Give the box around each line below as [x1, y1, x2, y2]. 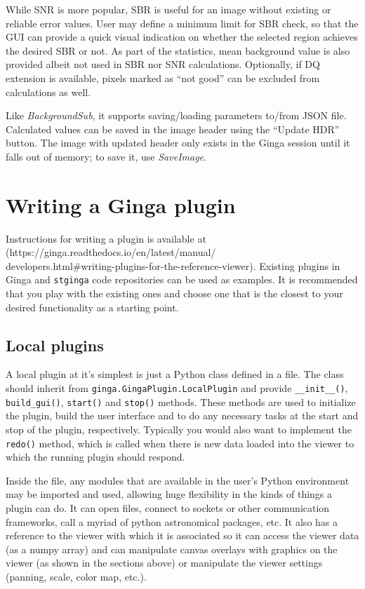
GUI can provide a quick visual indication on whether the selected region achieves [6, 29, 358, 44]
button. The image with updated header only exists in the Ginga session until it [6, 135, 350, 150]
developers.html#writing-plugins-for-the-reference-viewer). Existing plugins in [6, 258, 340, 273]
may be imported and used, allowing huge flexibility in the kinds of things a [6, 487, 333, 501]
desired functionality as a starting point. [6, 299, 179, 314]
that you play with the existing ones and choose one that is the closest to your [6, 286, 343, 301]
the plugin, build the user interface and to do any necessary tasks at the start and [6, 408, 359, 423]
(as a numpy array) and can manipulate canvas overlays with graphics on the [6, 541, 338, 556]
